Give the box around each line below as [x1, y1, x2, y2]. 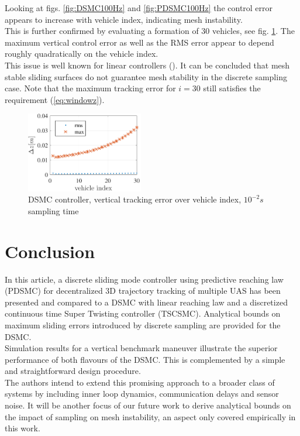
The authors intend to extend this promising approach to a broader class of [5, 376, 275, 388]
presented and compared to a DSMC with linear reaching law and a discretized [5, 296, 288, 308]
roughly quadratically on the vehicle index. [5, 47, 158, 60]
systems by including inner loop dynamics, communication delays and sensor [5, 387, 279, 400]
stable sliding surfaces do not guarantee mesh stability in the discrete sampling [5, 70, 287, 83]
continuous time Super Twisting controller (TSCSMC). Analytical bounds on [5, 307, 281, 320]
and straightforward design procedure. [5, 365, 141, 377]
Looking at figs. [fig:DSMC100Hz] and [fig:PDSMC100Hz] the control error [5, 2, 273, 13]
